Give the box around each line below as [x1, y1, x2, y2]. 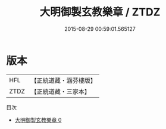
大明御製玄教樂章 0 [14, 116, 62, 123]
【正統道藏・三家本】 [30, 87, 91, 95]
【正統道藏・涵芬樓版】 [30, 76, 97, 85]
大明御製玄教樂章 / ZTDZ [39, 5, 161, 19]
